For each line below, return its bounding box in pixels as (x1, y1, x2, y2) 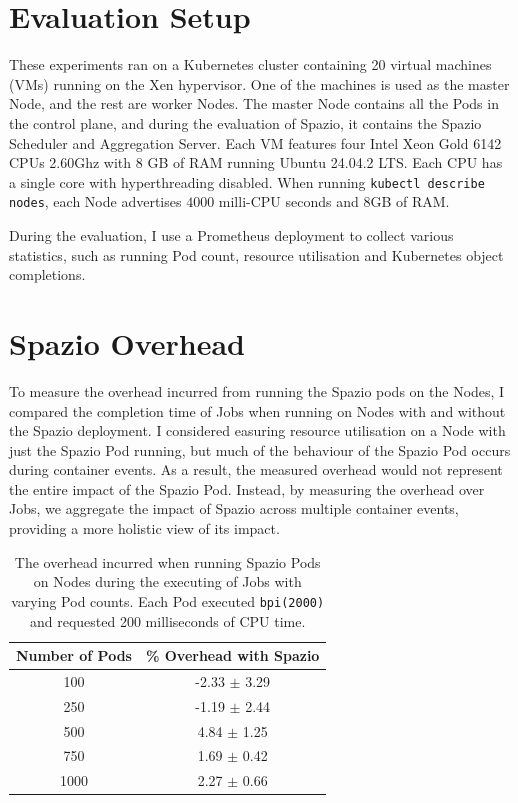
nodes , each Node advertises (9, 191, 182, 212)
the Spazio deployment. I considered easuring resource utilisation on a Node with (9, 420, 506, 441)
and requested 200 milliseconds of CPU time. (30, 610, 306, 631)
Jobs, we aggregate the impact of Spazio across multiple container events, (9, 498, 459, 519)
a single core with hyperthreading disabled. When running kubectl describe (9, 171, 485, 192)
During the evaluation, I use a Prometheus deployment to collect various (9, 225, 454, 245)
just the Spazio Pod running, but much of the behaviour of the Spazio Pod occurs (9, 439, 511, 460)
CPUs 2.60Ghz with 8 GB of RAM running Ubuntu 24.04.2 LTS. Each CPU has (9, 152, 503, 173)
